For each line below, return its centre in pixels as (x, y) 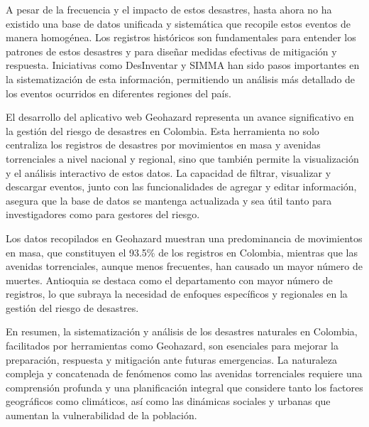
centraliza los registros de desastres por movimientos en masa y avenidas (163, 145)
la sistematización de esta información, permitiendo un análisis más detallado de (181, 79)
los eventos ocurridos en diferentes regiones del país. (119, 93)
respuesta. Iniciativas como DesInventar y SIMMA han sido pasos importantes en (183, 65)
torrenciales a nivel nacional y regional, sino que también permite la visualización (182, 158)
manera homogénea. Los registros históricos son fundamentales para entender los (181, 37)
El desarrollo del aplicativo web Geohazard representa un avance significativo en (180, 117)
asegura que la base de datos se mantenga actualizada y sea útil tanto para (169, 200)
